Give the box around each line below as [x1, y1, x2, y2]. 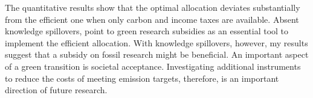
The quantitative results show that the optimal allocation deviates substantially [5, 1, 300, 13]
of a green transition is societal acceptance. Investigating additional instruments [5, 60, 301, 72]
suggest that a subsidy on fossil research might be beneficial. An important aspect [5, 48, 309, 61]
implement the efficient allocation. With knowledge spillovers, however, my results [5, 36, 308, 49]
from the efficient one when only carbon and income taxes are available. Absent [5, 13, 299, 25]
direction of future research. [5, 84, 108, 96]
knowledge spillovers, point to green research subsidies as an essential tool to [5, 25, 289, 37]
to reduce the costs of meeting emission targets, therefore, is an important [5, 72, 279, 84]
